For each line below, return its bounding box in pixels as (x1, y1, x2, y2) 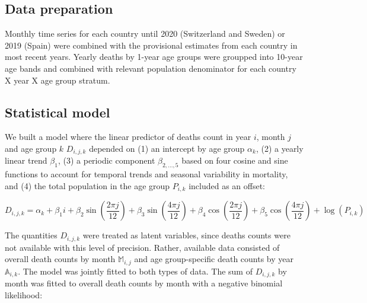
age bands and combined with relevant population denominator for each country (5, 62, 296, 74)
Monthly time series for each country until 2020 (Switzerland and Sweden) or (5, 27, 285, 40)
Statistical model (5, 103, 110, 121)
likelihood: (5, 288, 43, 301)
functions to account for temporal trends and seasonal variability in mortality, (5, 168, 288, 180)
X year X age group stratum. (5, 74, 110, 86)
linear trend (5, 154, 47, 167)
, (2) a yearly (256, 142, 304, 154)
